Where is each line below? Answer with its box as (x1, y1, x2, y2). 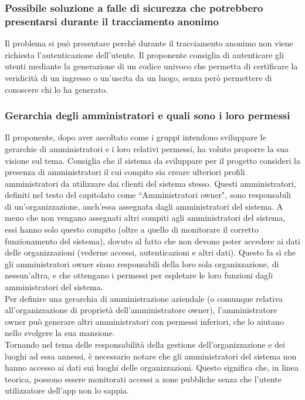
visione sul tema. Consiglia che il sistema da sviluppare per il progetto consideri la (5, 154, 300, 166)
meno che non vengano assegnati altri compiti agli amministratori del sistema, (5, 211, 286, 224)
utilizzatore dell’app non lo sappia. (5, 384, 129, 396)
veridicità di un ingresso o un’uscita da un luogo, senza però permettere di (5, 71, 272, 83)
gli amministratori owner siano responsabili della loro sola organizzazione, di (5, 257, 279, 270)
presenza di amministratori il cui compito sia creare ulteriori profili (5, 166, 245, 178)
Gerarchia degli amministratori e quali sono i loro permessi (5, 108, 290, 123)
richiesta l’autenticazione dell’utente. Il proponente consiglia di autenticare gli (5, 48, 284, 60)
